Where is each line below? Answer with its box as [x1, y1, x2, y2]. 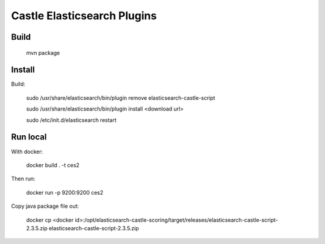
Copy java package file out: [11, 203, 79, 210]
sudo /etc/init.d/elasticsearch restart [26, 116, 117, 123]
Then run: [11, 175, 36, 183]
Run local [11, 132, 47, 142]
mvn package [26, 49, 60, 56]
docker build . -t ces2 [26, 161, 79, 168]
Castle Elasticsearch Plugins [11, 9, 157, 22]
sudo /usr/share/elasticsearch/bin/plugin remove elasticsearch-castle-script [26, 94, 215, 102]
